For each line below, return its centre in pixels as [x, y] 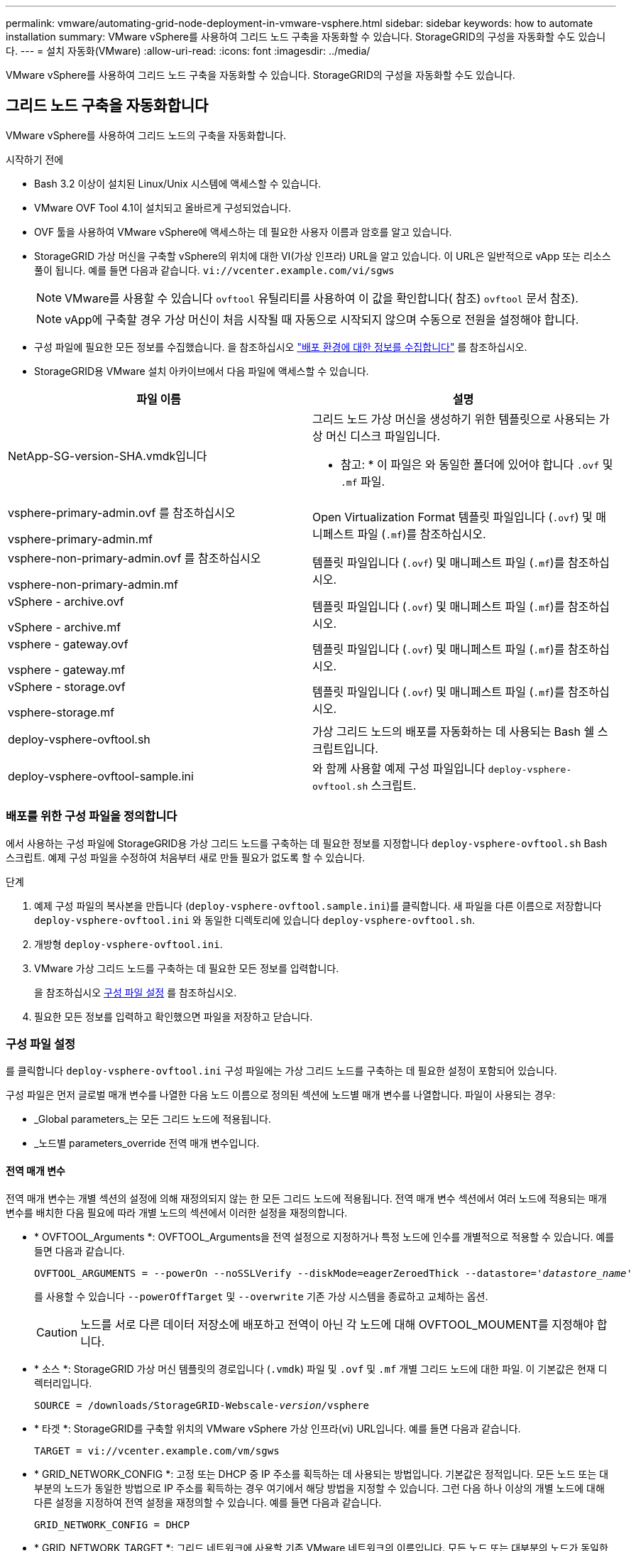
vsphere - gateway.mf [67, 669]
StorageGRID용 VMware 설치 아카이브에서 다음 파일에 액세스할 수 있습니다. [202, 371]
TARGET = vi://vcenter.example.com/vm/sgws [157, 1451]
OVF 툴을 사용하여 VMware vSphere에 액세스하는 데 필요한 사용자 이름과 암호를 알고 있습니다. [243, 232]
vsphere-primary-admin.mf [80, 539]
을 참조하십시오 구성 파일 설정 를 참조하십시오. [136, 992]
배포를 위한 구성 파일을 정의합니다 [92, 816]
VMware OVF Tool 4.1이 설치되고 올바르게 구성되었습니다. [163, 207]
